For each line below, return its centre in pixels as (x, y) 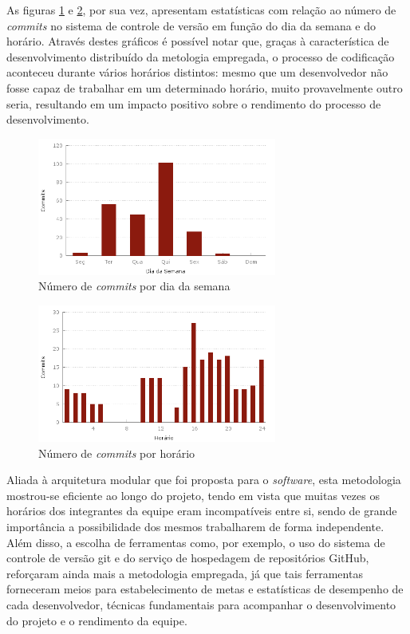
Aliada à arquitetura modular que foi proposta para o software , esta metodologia (204, 480)
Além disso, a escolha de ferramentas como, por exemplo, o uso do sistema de (196, 542)
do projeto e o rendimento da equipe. (97, 620)
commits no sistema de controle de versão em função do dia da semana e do (191, 25)
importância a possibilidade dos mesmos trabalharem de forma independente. (195, 527)
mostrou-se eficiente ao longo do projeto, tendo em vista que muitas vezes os (193, 495)
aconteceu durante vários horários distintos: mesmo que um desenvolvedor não (197, 72)
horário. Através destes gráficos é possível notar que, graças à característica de (198, 41)
